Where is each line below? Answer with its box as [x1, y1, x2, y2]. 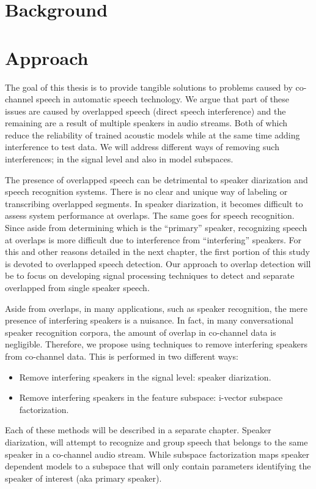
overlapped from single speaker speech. [5, 281, 150, 294]
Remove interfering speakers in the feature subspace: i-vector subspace [19, 391, 283, 404]
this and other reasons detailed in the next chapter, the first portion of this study [5, 245, 310, 258]
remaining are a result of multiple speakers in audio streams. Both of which [5, 116, 287, 129]
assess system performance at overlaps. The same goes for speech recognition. [5, 209, 295, 222]
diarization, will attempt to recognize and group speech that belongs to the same [5, 435, 308, 448]
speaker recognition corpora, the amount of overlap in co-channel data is [5, 325, 276, 338]
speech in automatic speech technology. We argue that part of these [35, 93, 290, 105]
